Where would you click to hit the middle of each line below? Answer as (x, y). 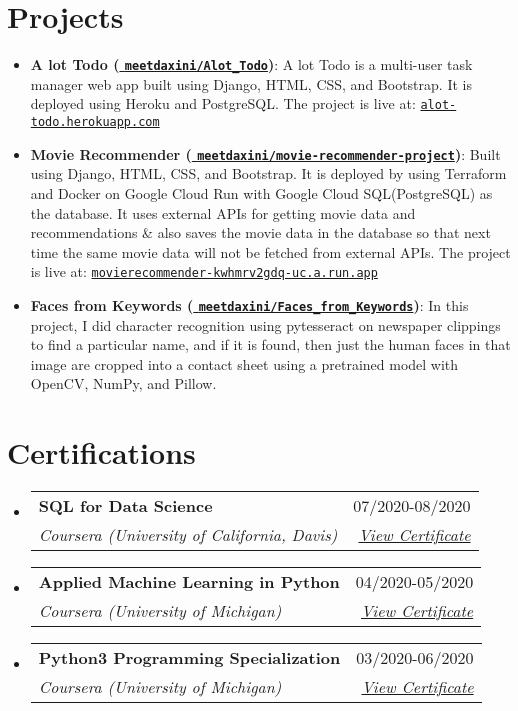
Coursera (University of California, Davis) (188, 535)
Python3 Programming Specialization (189, 658)
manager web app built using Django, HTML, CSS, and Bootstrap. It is (251, 83)
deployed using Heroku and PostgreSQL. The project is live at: (223, 103)
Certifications (101, 452)
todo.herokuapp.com (95, 122)
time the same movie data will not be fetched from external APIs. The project (270, 251)
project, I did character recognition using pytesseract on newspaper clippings (265, 324)
